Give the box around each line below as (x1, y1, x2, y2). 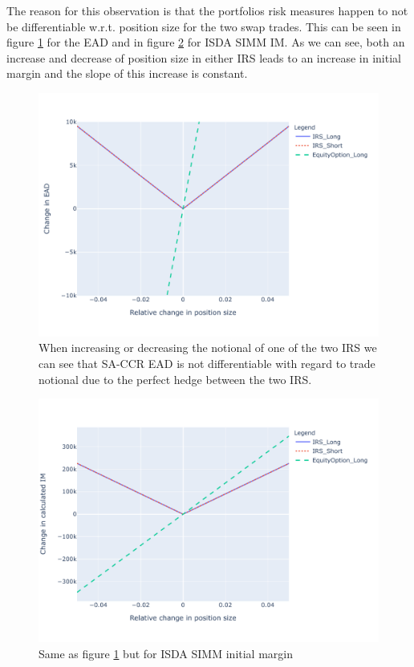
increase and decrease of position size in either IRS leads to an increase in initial (6, 49, 401, 66)
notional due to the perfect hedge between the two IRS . (39, 370, 312, 387)
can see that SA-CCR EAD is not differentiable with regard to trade (39, 355, 375, 372)
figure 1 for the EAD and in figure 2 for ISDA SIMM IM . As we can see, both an (6, 34, 405, 51)
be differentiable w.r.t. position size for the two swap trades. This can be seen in (6, 18, 401, 34)
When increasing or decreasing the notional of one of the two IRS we (39, 339, 377, 356)
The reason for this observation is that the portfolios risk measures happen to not (6, 2, 408, 18)
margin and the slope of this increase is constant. (6, 65, 248, 82)
